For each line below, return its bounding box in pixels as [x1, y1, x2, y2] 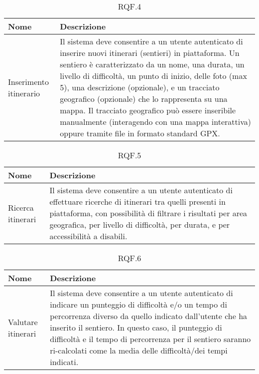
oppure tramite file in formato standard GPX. [60, 127, 220, 139]
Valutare [8, 316, 38, 328]
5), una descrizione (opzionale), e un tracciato [60, 81, 220, 93]
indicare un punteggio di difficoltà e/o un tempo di [50, 299, 227, 310]
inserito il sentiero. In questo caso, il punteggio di [50, 322, 222, 333]
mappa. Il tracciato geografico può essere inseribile [60, 104, 236, 116]
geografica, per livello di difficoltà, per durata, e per [49, 219, 230, 230]
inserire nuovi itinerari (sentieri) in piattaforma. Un [60, 47, 240, 58]
